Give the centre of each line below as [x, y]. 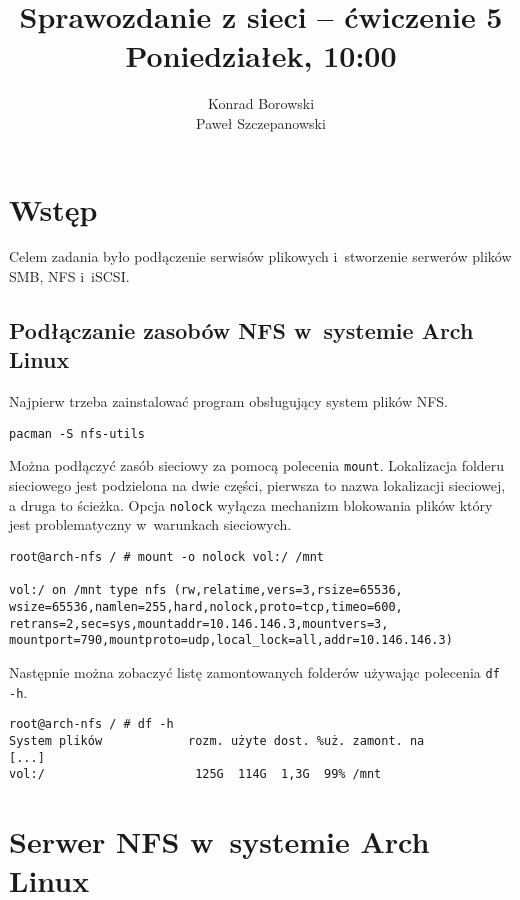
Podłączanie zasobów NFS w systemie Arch [241, 330]
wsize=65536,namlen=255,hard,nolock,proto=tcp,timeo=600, [206, 606]
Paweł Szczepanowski [261, 122]
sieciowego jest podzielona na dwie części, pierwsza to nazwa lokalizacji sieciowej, [257, 485]
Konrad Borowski [261, 103]
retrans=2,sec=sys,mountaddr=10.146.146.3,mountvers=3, [199, 623]
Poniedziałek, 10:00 [261, 55]
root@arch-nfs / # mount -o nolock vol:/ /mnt [166, 556]
